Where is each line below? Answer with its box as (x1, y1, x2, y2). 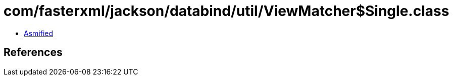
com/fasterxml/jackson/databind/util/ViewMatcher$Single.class (4, 2, 449, 19)
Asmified (24, 28, 54, 37)
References (4, 46, 63, 59)
